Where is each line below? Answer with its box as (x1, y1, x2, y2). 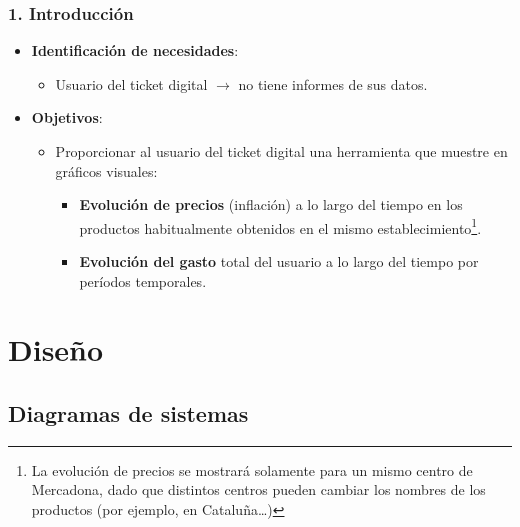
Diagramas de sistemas (8, 397, 249, 428)
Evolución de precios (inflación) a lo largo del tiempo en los (79, 194, 463, 215)
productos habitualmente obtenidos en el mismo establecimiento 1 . (79, 214, 482, 238)
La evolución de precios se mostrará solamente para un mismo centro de (31, 459, 473, 480)
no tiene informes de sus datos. (238, 73, 428, 94)
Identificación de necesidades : (31, 40, 239, 61)
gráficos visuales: (55, 160, 158, 181)
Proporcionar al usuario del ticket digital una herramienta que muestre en (55, 141, 508, 161)
